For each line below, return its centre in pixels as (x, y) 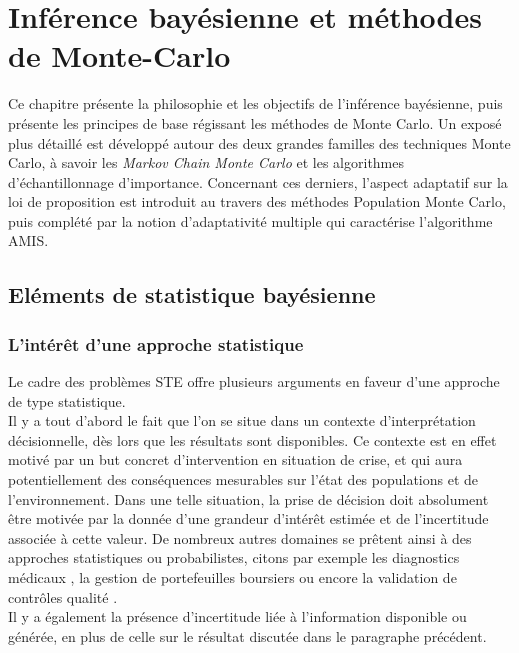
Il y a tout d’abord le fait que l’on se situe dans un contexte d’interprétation (242, 420)
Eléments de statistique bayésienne (192, 294)
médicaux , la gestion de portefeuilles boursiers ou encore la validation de (232, 577)
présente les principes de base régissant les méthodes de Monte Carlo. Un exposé (255, 122)
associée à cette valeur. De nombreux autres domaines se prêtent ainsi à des (240, 537)
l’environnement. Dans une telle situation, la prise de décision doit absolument (248, 498)
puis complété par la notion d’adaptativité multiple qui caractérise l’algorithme (250, 220)
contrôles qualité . (63, 596)
